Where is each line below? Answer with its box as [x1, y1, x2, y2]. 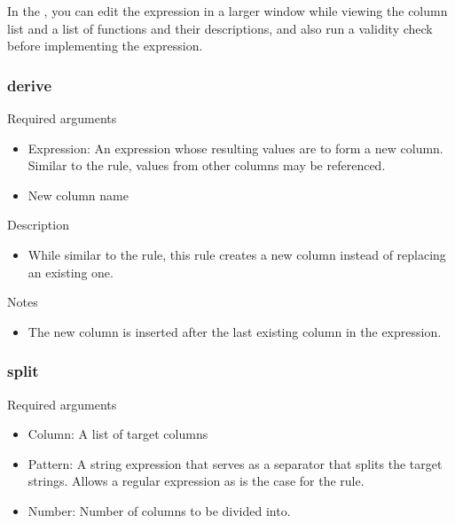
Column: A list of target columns [27, 425, 208, 443]
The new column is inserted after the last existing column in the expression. [27, 322, 442, 340]
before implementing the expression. [7, 36, 203, 55]
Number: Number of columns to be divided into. [27, 501, 291, 519]
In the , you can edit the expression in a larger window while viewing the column [7, 2, 448, 20]
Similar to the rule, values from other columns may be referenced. [27, 156, 386, 175]
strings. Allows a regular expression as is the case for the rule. [27, 472, 365, 490]
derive [7, 74, 52, 96]
